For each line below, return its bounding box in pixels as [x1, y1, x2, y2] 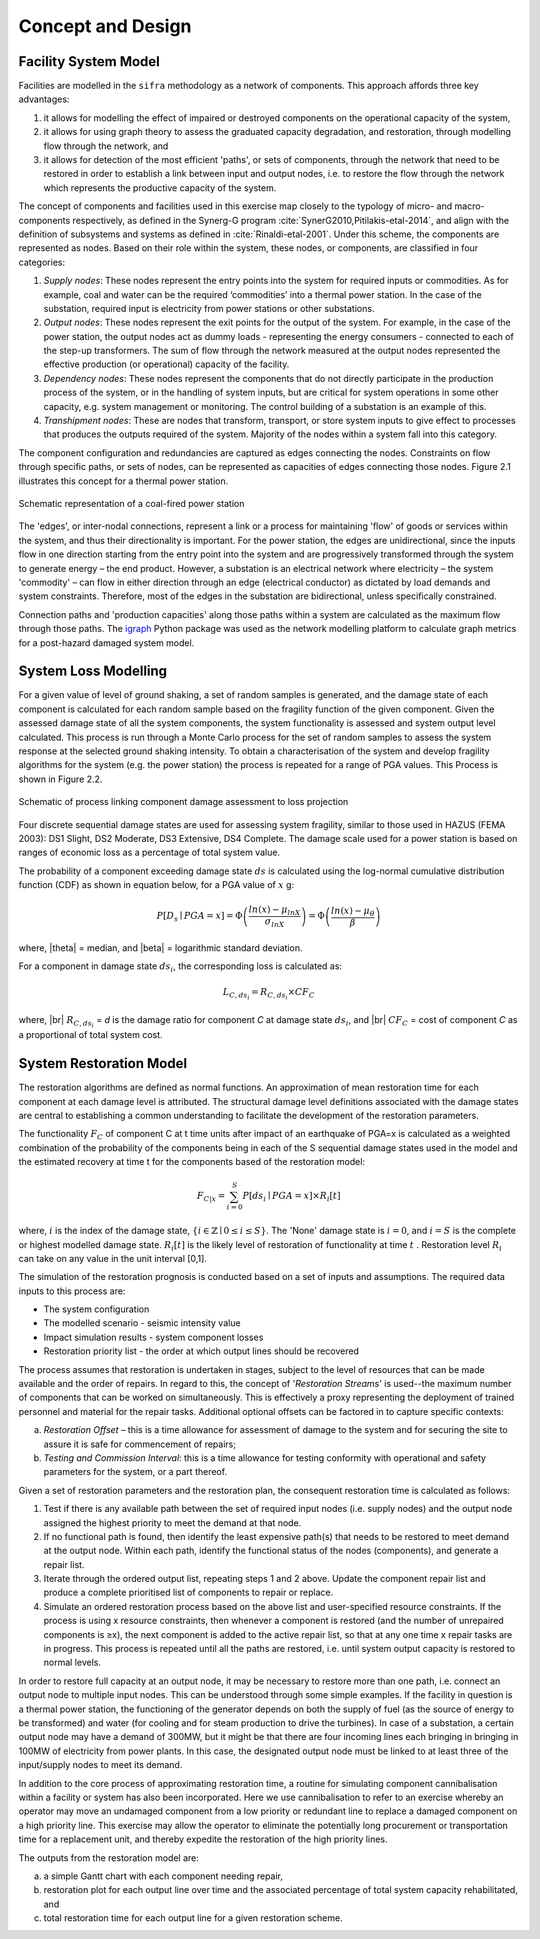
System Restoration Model [18, 1055, 188, 1072]
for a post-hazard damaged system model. [18, 636, 195, 649]
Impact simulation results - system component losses [43, 1331, 264, 1343]
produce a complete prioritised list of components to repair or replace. [43, 1586, 334, 1599]
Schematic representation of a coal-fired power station [18, 498, 245, 509]
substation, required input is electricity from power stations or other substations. [43, 302, 375, 314]
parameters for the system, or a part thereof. [43, 1466, 228, 1478]
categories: [18, 256, 65, 268]
